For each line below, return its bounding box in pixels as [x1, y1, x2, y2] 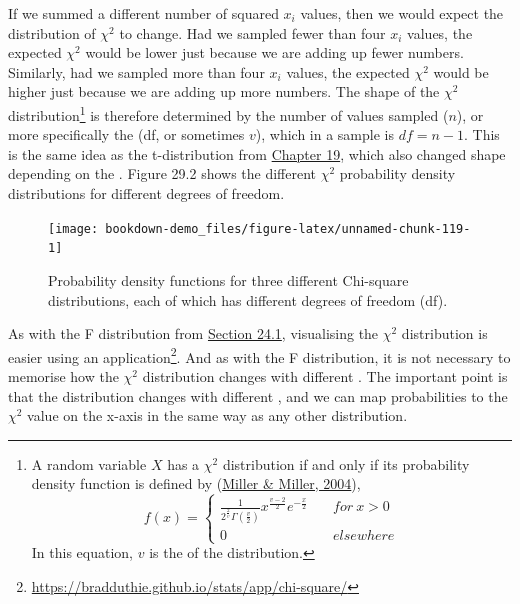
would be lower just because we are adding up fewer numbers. [85, 42, 464, 63]
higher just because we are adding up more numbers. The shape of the [8, 81, 440, 102]
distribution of [8, 22, 96, 43]
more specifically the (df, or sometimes [8, 124, 245, 145]
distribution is [401, 323, 488, 344]
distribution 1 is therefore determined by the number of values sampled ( [8, 101, 449, 125]
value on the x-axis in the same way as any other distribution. [27, 405, 408, 426]
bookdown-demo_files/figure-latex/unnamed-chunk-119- [105, 221, 471, 236]
